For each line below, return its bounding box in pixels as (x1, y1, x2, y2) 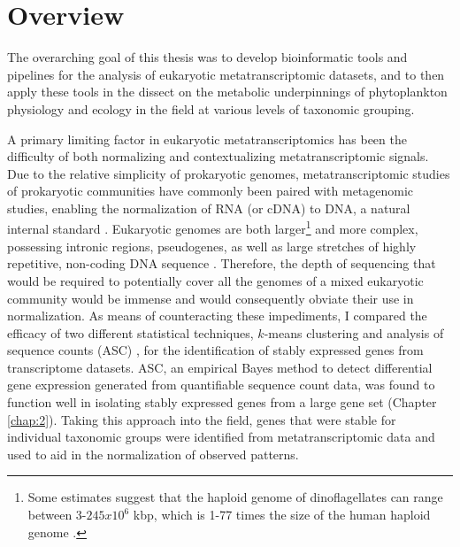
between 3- (27, 505, 87, 524)
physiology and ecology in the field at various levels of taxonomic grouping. (7, 99, 415, 118)
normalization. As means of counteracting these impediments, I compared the (7, 306, 427, 325)
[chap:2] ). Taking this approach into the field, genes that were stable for (7, 410, 396, 428)
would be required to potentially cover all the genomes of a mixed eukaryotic (7, 271, 424, 289)
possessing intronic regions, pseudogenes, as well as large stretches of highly (7, 236, 417, 255)
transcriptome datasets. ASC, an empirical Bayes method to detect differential (7, 358, 433, 376)
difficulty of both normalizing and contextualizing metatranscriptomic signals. (7, 147, 429, 166)
